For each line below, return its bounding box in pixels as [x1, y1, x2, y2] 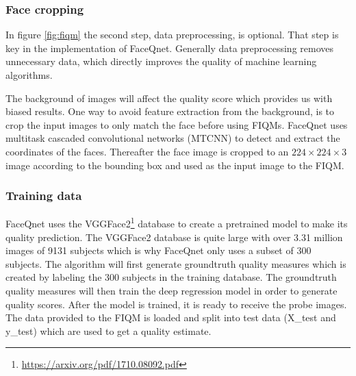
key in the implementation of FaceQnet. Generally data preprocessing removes [5, 40, 333, 55]
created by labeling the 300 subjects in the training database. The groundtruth [5, 270, 337, 284]
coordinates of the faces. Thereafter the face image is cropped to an [5, 144, 289, 158]
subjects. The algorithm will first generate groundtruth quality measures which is [5, 256, 346, 271]
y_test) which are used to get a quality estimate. [5, 323, 212, 338]
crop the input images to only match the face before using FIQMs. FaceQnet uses [5, 117, 348, 131]
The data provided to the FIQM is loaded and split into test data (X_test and [5, 310, 336, 325]
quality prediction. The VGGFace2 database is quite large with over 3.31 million [5, 229, 343, 244]
